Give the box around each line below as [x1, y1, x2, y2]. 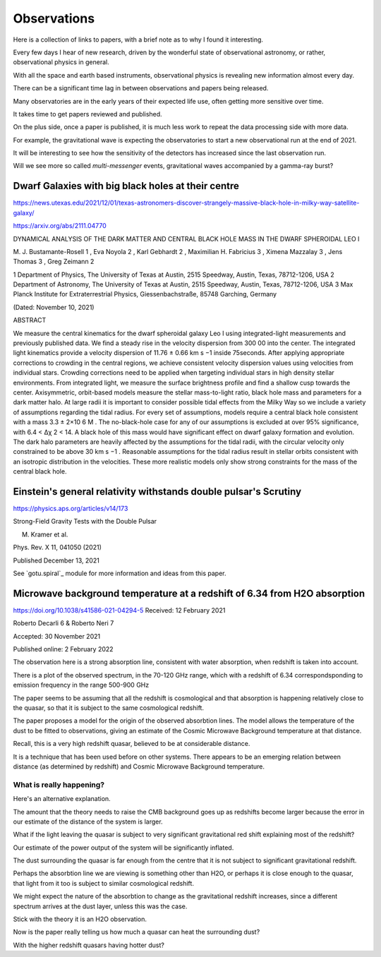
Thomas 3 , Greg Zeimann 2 [13, 258, 95, 266]
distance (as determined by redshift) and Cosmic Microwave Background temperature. [13, 762, 265, 771]
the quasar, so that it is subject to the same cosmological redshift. [13, 704, 205, 712]
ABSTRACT [13, 316, 47, 325]
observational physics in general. [13, 58, 109, 66]
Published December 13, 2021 [13, 556, 100, 565]
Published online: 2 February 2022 [13, 645, 114, 654]
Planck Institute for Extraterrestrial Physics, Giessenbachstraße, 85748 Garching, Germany [13, 290, 277, 299]
